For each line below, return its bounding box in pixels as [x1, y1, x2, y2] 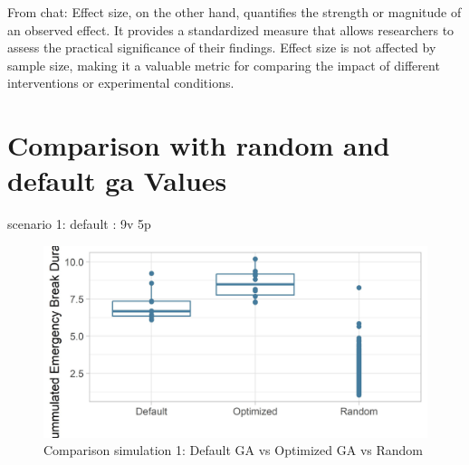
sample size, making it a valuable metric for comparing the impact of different [7, 55, 440, 74]
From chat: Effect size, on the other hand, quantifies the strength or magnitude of [7, 3, 462, 21]
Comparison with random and [7, 127, 390, 164]
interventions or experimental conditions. [7, 73, 234, 92]
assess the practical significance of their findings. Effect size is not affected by [7, 38, 436, 57]
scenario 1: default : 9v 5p [7, 214, 151, 233]
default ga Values [7, 162, 227, 199]
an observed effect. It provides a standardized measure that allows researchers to [7, 20, 455, 39]
